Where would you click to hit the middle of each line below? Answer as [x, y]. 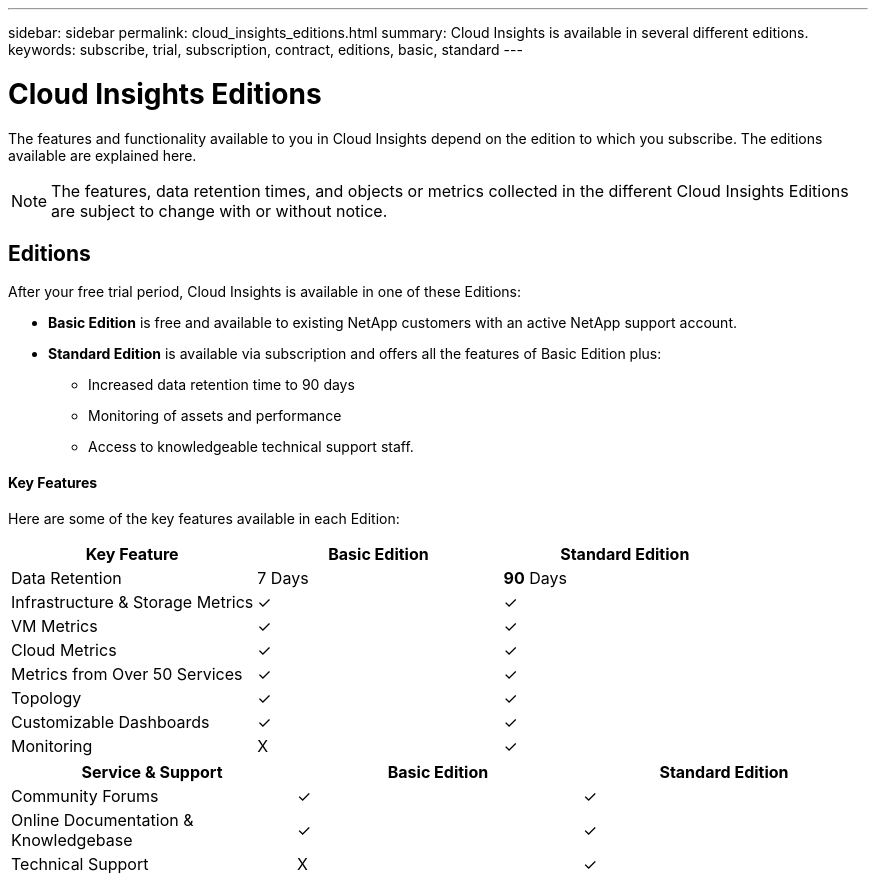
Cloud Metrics [64, 649]
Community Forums [85, 795]
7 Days [283, 577]
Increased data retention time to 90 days [221, 385]
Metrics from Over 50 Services [127, 673]
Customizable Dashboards [110, 721]
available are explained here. [102, 155]
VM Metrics [54, 625]
